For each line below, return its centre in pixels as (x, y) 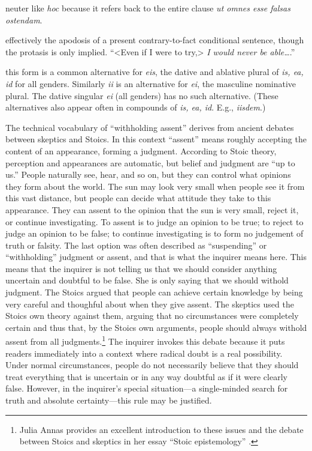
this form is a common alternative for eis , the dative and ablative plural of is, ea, (155, 72)
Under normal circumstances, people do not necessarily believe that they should (152, 365)
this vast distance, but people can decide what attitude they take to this (138, 198)
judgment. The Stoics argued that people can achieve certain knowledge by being (154, 292)
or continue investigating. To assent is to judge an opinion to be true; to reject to (155, 221)
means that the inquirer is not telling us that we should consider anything (141, 268)
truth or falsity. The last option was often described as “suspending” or (136, 245)
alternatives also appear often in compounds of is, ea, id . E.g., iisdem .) (136, 107)
